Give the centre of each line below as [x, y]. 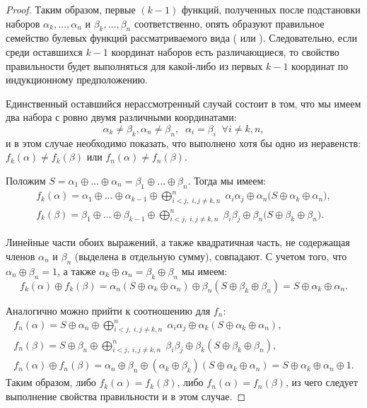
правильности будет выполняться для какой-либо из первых [134, 65]
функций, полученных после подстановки [271, 9]
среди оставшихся [44, 51]
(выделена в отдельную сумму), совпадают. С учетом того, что [211, 256]
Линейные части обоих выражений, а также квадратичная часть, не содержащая [178, 242]
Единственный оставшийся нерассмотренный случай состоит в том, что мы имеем [183, 103]
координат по [320, 65]
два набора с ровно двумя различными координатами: [121, 117]
